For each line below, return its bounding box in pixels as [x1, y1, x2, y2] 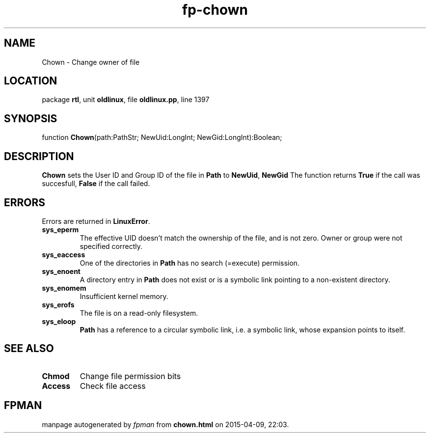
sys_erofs [42, 300, 75, 309]
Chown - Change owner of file [42, 57, 140, 66]
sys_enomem [42, 283, 86, 292]
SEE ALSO [4, 342, 54, 355]
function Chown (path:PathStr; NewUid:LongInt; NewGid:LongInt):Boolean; [42, 133, 282, 142]
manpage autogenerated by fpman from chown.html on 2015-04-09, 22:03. [42, 420, 289, 429]
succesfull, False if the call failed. [42, 179, 150, 188]
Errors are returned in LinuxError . [42, 217, 150, 225]
